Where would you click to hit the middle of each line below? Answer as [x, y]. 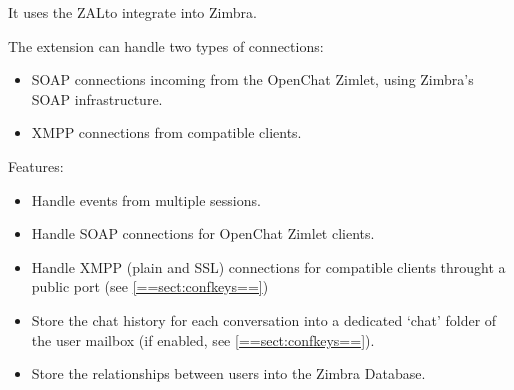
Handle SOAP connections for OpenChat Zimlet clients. [203, 233]
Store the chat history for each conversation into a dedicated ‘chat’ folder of [264, 319]
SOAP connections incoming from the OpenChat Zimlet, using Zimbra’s [252, 79]
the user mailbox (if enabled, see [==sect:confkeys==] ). [203, 339]
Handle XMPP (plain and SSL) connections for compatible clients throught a [268, 266]
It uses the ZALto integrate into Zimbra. [132, 12]
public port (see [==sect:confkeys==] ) [150, 286]
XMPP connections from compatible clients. [166, 132]
